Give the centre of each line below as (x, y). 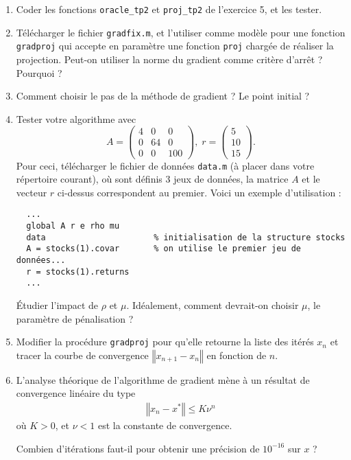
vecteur (32, 192)
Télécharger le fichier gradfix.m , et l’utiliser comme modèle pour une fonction (181, 32)
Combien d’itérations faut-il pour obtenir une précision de (138, 448)
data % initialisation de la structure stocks (186, 237)
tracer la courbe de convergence (82, 355)
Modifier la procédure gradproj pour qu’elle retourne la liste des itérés (165, 342)
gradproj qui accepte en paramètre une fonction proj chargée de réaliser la (175, 46)
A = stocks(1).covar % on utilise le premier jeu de (164, 249)
